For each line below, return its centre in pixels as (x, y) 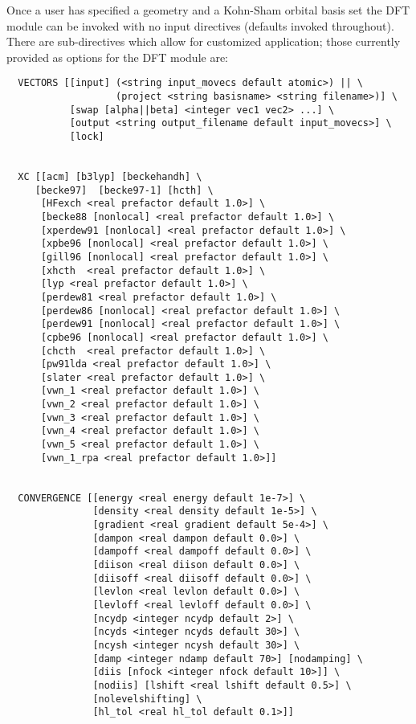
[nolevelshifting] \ (147, 699)
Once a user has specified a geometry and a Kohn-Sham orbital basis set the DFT (208, 10)
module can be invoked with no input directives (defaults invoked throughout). (200, 25)
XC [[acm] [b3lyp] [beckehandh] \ (110, 176)
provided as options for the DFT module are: (118, 57)
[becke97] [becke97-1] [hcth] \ (124, 190)
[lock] (87, 137)
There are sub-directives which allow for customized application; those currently (204, 41)
